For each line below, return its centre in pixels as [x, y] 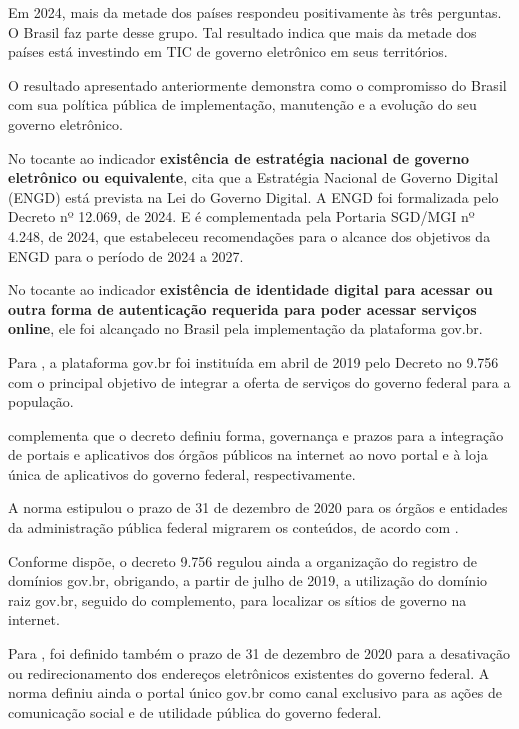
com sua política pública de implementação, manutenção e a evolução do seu [242, 104]
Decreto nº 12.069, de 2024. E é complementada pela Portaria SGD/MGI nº [241, 216]
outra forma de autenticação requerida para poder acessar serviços [242, 308]
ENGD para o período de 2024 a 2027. [126, 255]
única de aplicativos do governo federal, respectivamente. [182, 473]
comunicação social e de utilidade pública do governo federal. [195, 711]
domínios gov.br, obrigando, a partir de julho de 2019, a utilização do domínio [248, 580]
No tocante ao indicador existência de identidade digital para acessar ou [250, 289]
